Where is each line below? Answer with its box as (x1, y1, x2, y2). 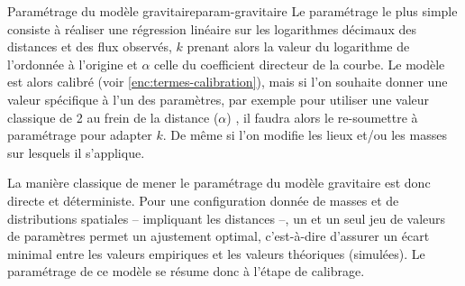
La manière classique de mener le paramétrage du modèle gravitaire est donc (7, 173, 431, 192)
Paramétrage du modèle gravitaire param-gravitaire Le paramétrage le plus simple (7, 2, 458, 20)
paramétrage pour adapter (7, 125, 152, 144)
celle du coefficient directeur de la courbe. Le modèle (154, 54, 445, 73)
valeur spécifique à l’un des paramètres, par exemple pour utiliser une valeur (7, 89, 430, 108)
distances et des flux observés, (7, 37, 172, 56)
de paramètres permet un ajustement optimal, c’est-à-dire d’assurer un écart (7, 226, 430, 245)
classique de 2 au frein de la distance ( (7, 107, 219, 126)
